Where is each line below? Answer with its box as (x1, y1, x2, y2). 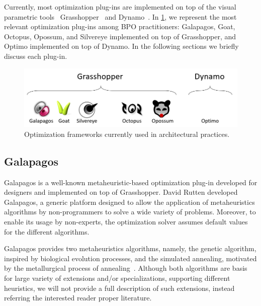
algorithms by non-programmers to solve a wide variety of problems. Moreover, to (4, 206, 256, 217)
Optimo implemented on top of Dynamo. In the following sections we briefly (4, 41, 239, 51)
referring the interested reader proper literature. (4, 292, 152, 303)
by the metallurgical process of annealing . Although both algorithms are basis (4, 263, 247, 273)
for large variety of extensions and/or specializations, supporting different (4, 272, 230, 283)
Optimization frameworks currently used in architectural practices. (24, 128, 230, 139)
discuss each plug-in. (4, 50, 67, 61)
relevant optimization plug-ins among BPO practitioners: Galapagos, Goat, (4, 21, 235, 32)
